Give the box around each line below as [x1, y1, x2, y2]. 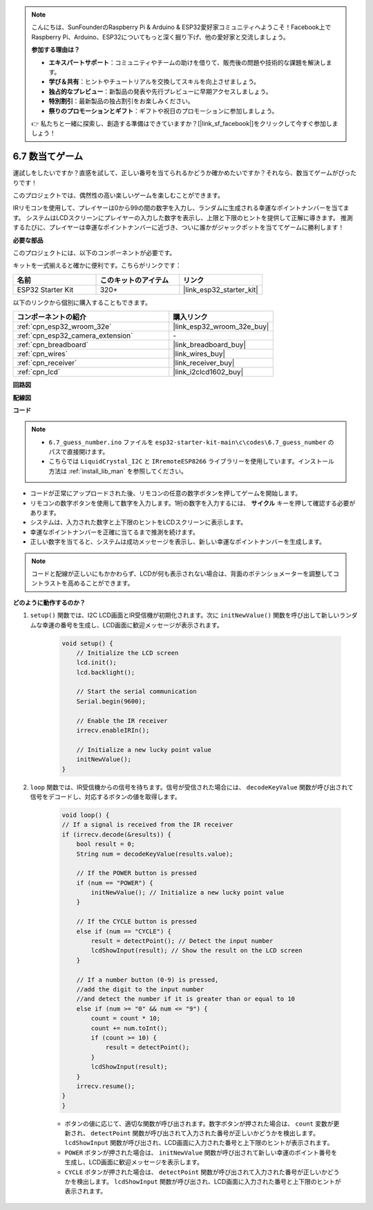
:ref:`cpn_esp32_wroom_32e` [17, 322, 112, 331]
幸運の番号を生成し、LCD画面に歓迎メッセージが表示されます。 [41, 621, 224, 629]
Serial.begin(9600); [76, 697, 146, 705]
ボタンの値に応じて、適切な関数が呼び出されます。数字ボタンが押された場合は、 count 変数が [64, 1119, 334, 1128]
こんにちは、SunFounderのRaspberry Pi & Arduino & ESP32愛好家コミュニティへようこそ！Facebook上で [31, 23, 332, 31]
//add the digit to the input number [76, 985, 204, 993]
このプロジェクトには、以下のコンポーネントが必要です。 [12, 248, 176, 257]
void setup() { [61, 639, 113, 647]
